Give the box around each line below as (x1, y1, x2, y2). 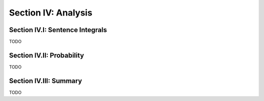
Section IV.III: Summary (9, 77, 83, 85)
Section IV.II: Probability (9, 51, 84, 59)
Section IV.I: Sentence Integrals (9, 26, 107, 34)
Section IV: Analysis (9, 7, 92, 18)
